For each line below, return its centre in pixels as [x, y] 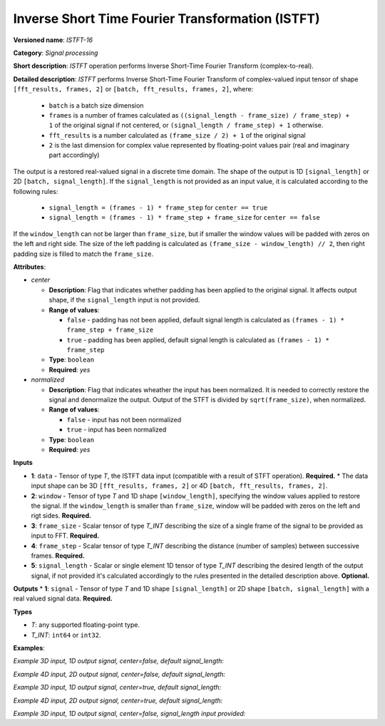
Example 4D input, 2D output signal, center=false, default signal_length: [119, 674]
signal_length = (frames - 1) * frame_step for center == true [158, 208]
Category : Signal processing [56, 53]
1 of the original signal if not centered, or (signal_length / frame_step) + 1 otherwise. [186, 126]
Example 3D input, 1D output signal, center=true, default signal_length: [117, 687]
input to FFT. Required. [65, 536]
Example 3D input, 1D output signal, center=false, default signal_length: [119, 661]
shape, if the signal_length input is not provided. [124, 300]
